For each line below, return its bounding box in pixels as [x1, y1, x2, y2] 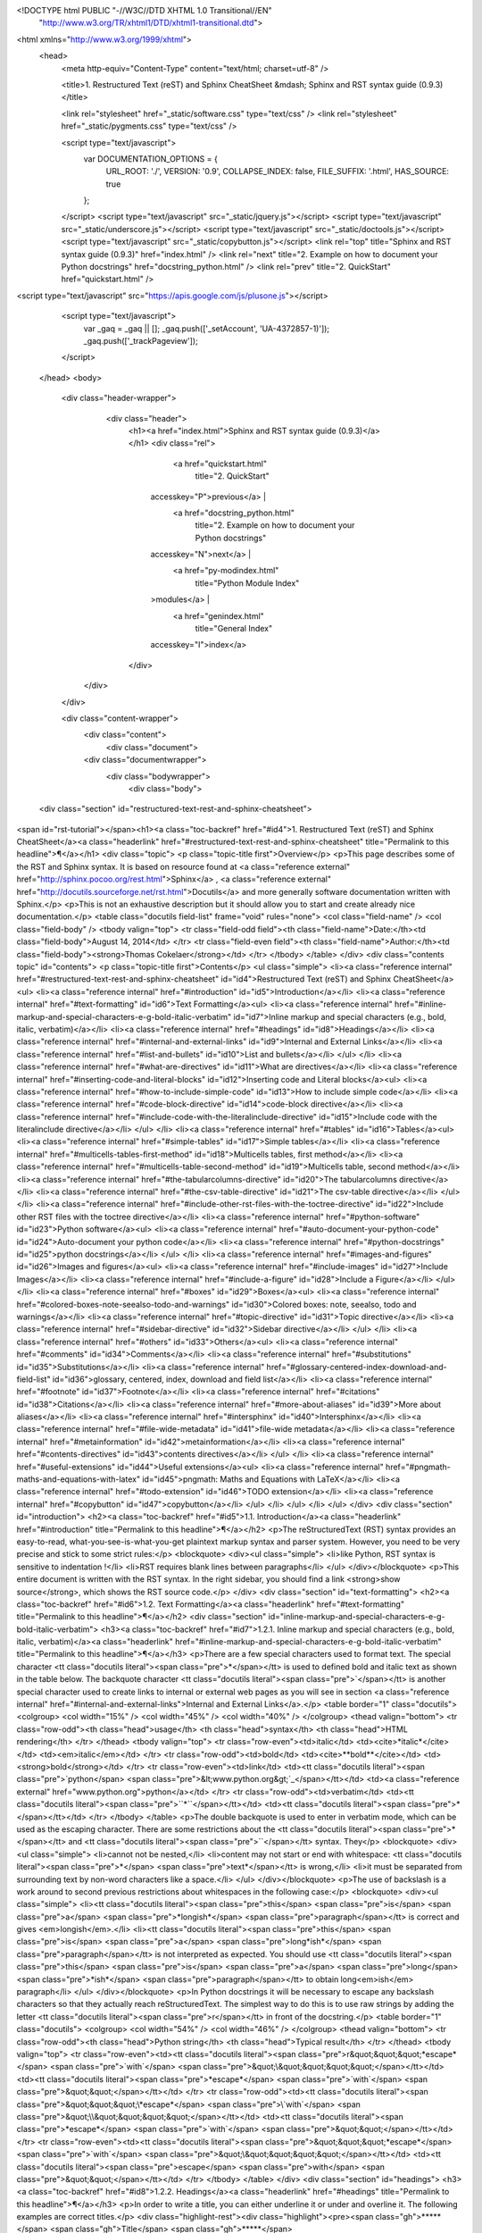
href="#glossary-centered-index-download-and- [266, 1361, 447, 1372]
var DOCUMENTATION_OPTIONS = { [83, 153, 218, 164]
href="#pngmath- [385, 1461, 451, 1472]
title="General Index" [195, 623, 273, 634]
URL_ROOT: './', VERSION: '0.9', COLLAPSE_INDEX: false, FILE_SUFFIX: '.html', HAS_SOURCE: [105, 166, 450, 177]
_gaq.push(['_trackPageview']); [83, 335, 198, 346]
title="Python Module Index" [195, 577, 300, 589]
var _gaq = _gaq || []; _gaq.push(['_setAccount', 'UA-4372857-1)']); [83, 322, 330, 334]
